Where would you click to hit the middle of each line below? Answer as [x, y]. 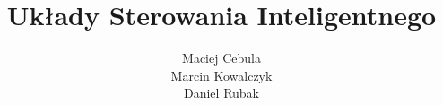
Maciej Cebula [221, 58]
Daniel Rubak [221, 93]
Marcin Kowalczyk [221, 75]
